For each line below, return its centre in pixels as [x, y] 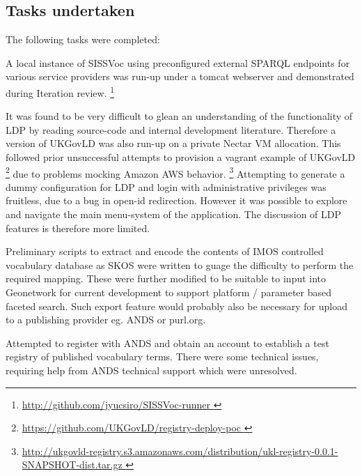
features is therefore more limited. [78, 228]
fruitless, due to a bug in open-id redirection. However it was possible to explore [176, 200]
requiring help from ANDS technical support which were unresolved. [151, 370]
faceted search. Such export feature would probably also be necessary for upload [176, 306]
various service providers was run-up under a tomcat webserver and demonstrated [180, 76]
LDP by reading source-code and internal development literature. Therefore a [171, 129]
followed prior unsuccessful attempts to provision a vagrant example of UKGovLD [181, 157]
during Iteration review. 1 [60, 91]
